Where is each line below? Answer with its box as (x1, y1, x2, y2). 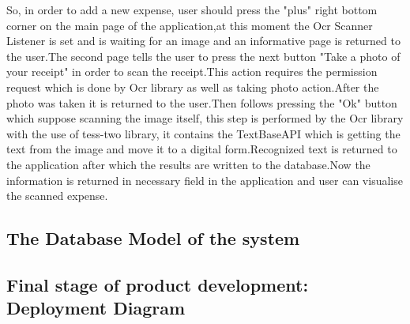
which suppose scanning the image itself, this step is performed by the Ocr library (6, 110, 404, 126)
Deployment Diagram (6, 296, 186, 320)
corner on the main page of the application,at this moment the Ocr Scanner (6, 17, 373, 33)
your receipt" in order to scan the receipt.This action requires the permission (6, 63, 378, 80)
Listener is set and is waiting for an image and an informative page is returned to (6, 32, 401, 49)
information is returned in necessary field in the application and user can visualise (6, 171, 403, 188)
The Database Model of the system (6, 226, 300, 251)
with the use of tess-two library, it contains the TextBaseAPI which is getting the (6, 125, 401, 141)
